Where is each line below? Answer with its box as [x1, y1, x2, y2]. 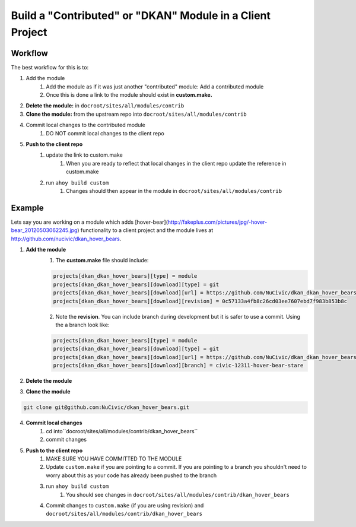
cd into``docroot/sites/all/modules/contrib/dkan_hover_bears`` [46, 427, 198, 434]
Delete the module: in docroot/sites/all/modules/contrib [26, 102, 185, 109]
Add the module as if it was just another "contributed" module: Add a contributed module [46, 83, 264, 90]
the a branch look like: [55, 321, 110, 328]
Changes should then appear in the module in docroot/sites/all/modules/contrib [66, 187, 282, 194]
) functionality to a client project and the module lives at [77, 227, 214, 234]
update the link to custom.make [46, 151, 123, 158]
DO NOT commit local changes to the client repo [46, 129, 164, 136]
